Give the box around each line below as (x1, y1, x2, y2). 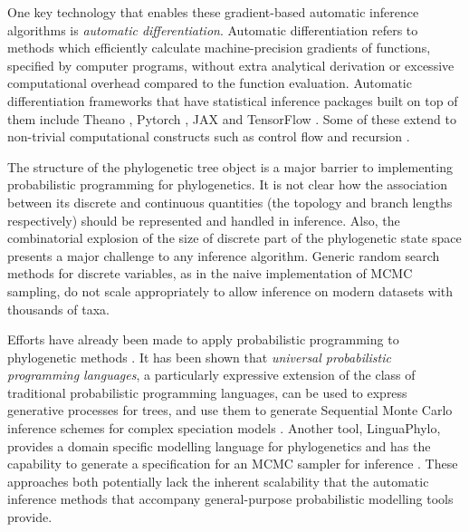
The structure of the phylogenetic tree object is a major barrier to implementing (7, 157, 453, 176)
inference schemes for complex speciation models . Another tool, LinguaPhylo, (7, 419, 441, 438)
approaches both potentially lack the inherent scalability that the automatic (7, 471, 429, 490)
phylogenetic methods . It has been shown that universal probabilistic (7, 347, 391, 366)
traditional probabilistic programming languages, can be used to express (7, 382, 407, 401)
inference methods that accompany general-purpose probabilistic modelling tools (7, 489, 454, 508)
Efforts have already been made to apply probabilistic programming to (7, 330, 399, 349)
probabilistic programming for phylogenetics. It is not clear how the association (7, 175, 447, 194)
